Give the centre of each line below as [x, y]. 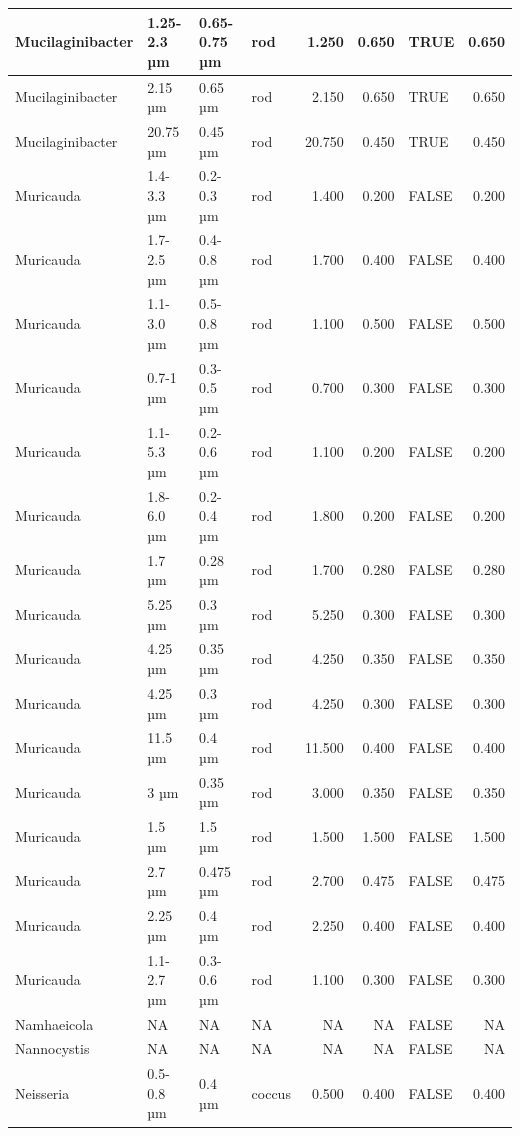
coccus [271, 1092]
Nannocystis [52, 1048]
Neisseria [42, 1092]
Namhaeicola [54, 1023]
